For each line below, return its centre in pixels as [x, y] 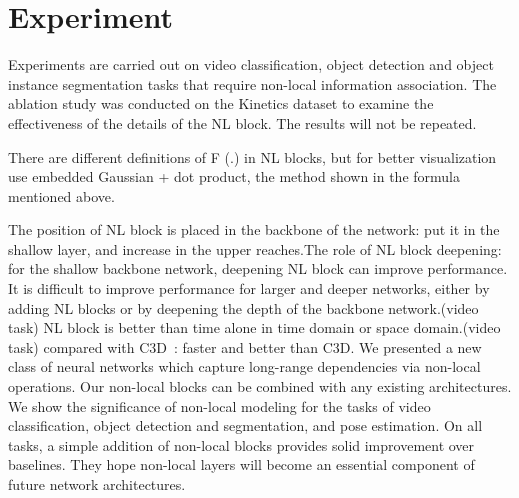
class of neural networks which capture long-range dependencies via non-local [244, 366]
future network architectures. [97, 484]
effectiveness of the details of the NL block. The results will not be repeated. [242, 122]
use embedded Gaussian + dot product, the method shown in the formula [234, 176]
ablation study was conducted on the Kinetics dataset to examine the [221, 103]
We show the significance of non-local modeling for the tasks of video [219, 405]
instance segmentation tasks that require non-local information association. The [252, 83]
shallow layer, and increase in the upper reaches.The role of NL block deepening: [255, 248]
